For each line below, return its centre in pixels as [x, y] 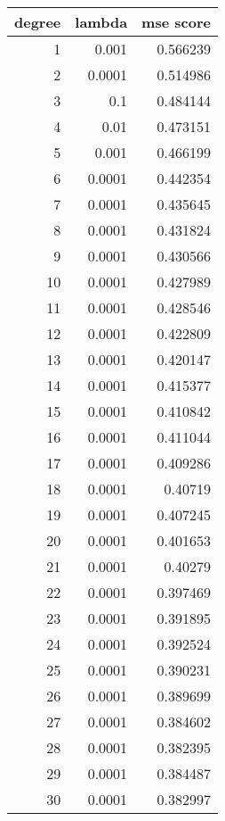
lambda [101, 22]
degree [38, 22]
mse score [176, 22]
